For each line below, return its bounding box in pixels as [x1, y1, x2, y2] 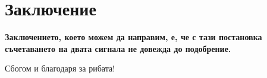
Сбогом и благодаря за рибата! [5, 62, 115, 74]
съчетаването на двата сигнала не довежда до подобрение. [5, 42, 231, 54]
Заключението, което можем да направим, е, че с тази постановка [5, 31, 262, 43]
